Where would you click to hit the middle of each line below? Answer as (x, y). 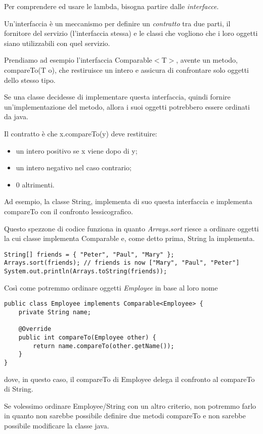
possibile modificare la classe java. (57, 425)
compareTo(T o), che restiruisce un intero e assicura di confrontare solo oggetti (127, 69)
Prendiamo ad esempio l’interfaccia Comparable (78, 60)
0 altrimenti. (35, 184)
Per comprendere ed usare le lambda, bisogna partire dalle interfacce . (112, 6)
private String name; (55, 312)
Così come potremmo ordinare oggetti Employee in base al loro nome (111, 287)
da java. (16, 116)
